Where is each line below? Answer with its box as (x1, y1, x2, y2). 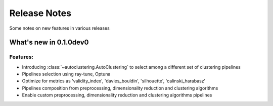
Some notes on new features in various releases (9, 25, 110, 31)
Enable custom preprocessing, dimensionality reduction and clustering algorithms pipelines (22, 92, 212, 98)
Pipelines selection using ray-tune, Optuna (22, 71, 111, 77)
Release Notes (9, 8, 72, 19)
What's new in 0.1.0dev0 (9, 38, 89, 47)
